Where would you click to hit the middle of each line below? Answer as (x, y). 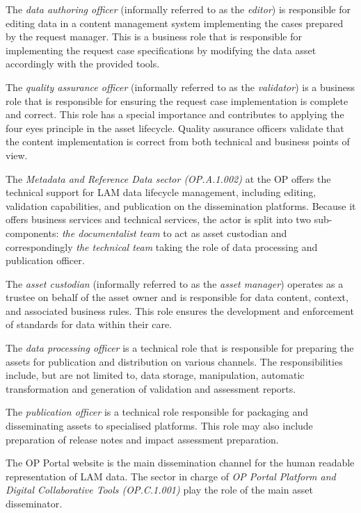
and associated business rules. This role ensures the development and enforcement (180, 310)
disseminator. (34, 503)
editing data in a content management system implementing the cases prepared (175, 23)
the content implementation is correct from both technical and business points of (178, 141)
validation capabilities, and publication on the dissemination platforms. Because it (181, 205)
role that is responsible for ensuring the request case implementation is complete (177, 100)
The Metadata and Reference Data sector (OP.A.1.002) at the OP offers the (168, 178)
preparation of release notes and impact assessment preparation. (142, 439)
